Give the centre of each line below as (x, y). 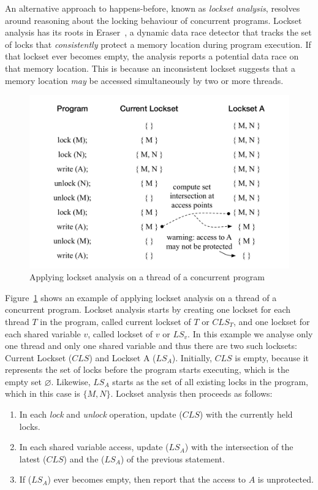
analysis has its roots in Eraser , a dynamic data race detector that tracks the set (158, 32)
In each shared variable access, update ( (94, 447)
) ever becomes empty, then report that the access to (146, 479)
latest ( (33, 458)
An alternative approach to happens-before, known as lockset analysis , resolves (153, 8)
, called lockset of (120, 333)
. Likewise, (71, 381)
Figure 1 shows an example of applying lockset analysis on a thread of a (141, 297)
